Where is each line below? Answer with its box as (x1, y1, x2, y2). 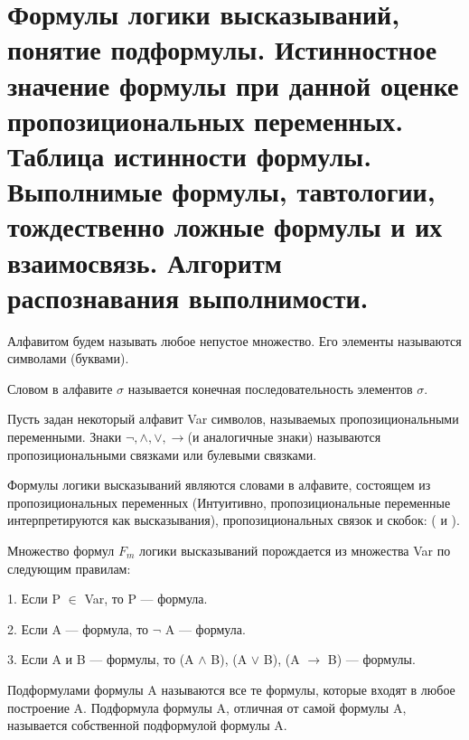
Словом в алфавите (7, 379, 113, 398)
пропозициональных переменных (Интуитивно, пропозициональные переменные (7, 492, 451, 511)
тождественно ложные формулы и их (7, 208, 443, 245)
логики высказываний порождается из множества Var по (138, 540, 451, 559)
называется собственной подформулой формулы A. (7, 716, 287, 735)
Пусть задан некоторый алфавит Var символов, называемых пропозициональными (7, 409, 459, 428)
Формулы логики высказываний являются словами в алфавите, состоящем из (7, 475, 431, 494)
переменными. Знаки (7, 427, 122, 445)
